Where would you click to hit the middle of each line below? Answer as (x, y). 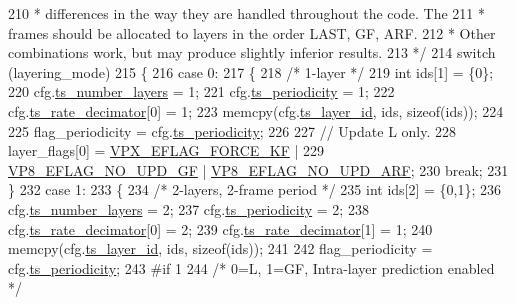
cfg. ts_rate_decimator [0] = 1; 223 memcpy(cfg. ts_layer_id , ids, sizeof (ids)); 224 (256, 110)
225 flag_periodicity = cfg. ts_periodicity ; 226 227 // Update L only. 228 (232, 130)
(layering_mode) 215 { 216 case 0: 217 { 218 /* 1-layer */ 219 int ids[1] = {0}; (251, 71)
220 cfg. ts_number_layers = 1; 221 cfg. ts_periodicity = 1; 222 (201, 91)
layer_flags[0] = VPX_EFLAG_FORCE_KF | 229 (166, 150)
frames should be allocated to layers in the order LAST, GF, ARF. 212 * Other (252, 32)
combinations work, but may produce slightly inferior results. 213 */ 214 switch (252, 52)
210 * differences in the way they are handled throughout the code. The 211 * (246, 13)
